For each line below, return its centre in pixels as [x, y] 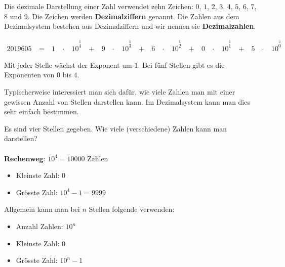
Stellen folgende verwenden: [132, 209]
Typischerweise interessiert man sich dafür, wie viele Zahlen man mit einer [120, 92]
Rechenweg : [25, 158]
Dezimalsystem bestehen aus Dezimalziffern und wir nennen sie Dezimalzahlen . [130, 26]
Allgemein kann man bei [42, 209]
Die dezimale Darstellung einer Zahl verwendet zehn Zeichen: [99, 6]
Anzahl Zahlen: [39, 226]
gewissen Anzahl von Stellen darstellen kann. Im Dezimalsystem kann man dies [127, 101]
